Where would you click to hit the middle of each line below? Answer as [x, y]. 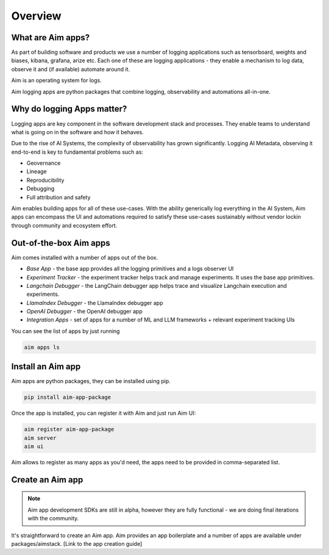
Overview [36, 16]
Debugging [41, 188]
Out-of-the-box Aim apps [61, 243]
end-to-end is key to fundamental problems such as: [77, 152]
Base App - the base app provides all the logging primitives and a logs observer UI [130, 269]
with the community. [53, 518]
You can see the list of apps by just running [65, 331]
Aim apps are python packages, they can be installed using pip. [91, 381]
